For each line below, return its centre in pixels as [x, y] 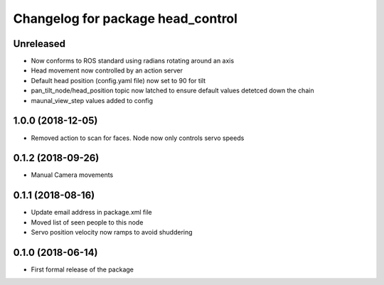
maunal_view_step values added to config [92, 100]
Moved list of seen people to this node [87, 222]
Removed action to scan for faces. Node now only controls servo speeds [138, 138]
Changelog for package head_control [126, 18]
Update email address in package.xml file [91, 213]
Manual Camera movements [72, 175]
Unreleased [39, 44]
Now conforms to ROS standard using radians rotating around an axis [133, 61]
